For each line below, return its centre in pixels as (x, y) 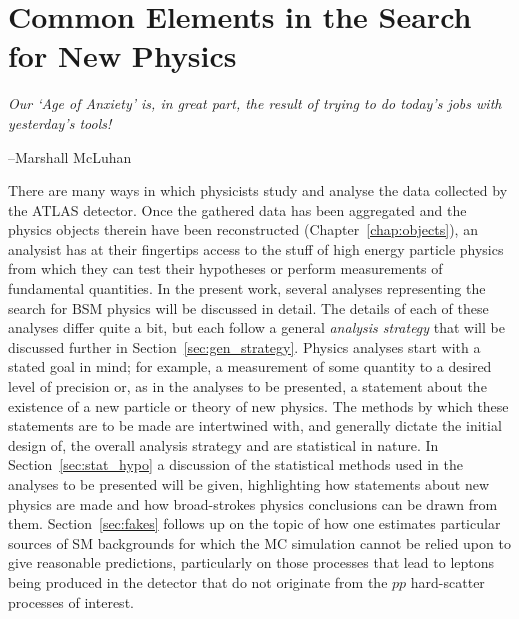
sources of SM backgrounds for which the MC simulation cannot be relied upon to (259, 542)
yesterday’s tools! (60, 122)
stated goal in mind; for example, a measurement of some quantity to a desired (250, 366)
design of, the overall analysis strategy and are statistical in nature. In (223, 444)
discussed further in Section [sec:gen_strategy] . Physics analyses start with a (244, 346)
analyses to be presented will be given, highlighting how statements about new (249, 484)
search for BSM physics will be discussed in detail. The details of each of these (248, 307)
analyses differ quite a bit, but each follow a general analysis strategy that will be (256, 327)
